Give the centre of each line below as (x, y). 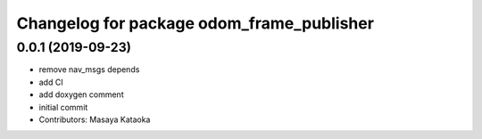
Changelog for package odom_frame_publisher (195, 23)
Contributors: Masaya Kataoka (95, 119)
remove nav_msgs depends (89, 69)
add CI (51, 82)
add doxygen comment (81, 94)
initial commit (63, 107)
